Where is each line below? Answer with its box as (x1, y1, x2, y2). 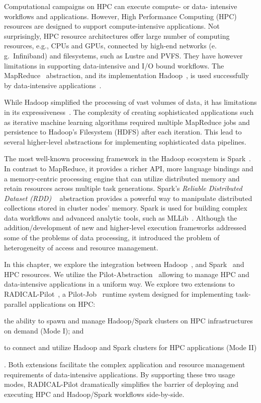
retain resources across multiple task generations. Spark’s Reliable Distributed (4, 183, 242, 193)
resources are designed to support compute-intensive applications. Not (4, 21, 220, 31)
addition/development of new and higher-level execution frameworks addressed (4, 222, 246, 233)
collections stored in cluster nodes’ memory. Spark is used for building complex (4, 203, 247, 213)
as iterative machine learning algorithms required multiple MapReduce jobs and (4, 116, 250, 127)
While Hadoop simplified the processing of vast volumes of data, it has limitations (4, 97, 257, 107)
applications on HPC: (29, 298, 96, 309)
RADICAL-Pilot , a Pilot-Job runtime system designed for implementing (4, 289, 233, 299)
